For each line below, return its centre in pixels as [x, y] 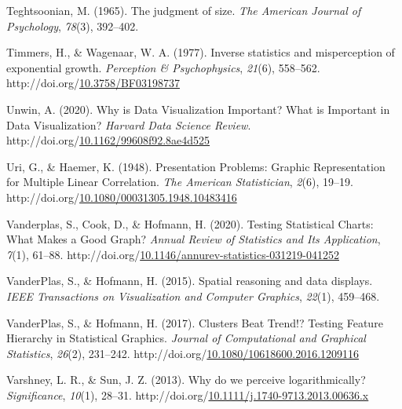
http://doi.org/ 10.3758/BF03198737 [93, 83]
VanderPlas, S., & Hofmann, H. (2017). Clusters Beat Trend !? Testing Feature [195, 322]
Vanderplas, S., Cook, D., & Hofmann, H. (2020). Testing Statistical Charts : [190, 223]
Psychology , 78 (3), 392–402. [73, 26]
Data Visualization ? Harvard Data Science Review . [129, 124]
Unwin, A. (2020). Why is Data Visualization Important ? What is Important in [198, 109]
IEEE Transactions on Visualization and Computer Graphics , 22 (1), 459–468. [193, 296]
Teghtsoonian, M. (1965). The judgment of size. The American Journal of [184, 10]
